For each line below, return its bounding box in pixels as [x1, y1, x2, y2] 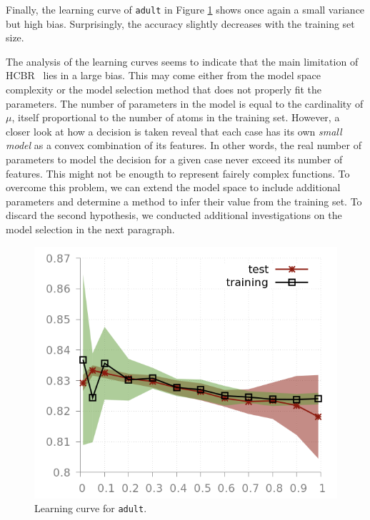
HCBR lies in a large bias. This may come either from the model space [6, 68, 321, 83]
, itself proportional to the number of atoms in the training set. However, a [11, 110, 340, 125]
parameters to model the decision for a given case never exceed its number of [6, 152, 343, 166]
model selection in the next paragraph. [6, 221, 175, 236]
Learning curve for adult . [34, 501, 147, 516]
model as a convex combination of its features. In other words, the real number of [6, 138, 361, 153]
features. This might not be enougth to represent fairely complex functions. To [6, 165, 350, 180]
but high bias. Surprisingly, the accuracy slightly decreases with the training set [6, 16, 355, 31]
